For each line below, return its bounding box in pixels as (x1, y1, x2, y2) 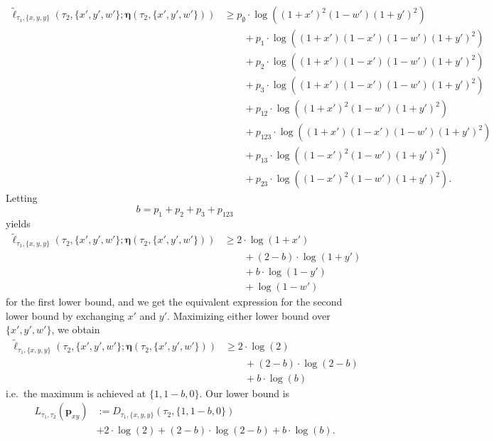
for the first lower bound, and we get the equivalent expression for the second (6, 294, 343, 309)
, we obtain (51, 322, 100, 337)
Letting (6, 190, 38, 205)
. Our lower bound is (199, 385, 290, 400)
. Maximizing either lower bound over (167, 308, 331, 323)
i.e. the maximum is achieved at (6, 385, 146, 400)
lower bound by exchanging (6, 308, 124, 323)
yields (6, 215, 31, 230)
